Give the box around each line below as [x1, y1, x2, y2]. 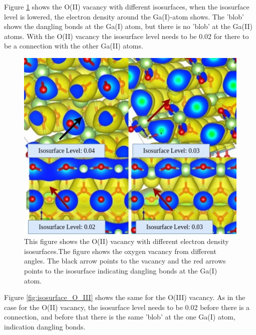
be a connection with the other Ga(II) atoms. [4, 40, 143, 51]
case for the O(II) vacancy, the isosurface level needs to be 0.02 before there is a [4, 301, 250, 312]
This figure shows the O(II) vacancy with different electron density [24, 236, 229, 246]
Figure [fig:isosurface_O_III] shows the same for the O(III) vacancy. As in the [4, 292, 245, 302]
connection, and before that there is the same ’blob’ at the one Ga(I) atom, [4, 311, 235, 322]
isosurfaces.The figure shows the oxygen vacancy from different [24, 245, 216, 256]
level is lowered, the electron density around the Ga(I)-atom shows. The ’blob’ [4, 11, 244, 21]
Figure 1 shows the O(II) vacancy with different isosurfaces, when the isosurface [4, 1, 249, 11]
